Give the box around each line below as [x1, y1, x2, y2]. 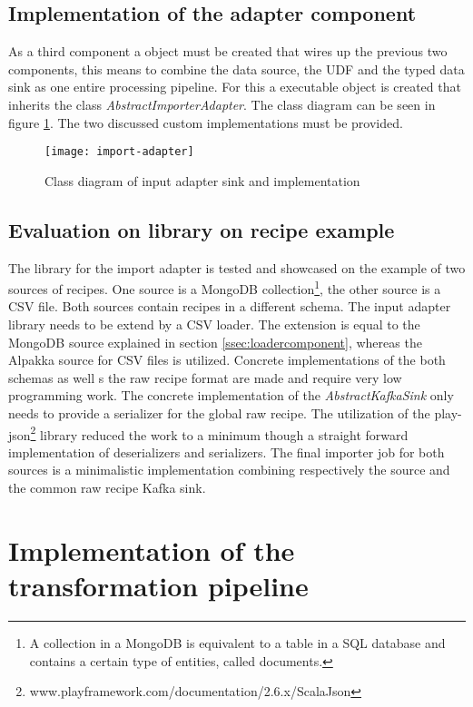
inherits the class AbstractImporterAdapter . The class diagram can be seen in [8, 94, 436, 113]
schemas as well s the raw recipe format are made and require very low [8, 368, 402, 387]
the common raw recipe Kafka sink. [8, 478, 206, 497]
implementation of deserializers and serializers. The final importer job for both [8, 442, 445, 461]
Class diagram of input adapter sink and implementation [44, 171, 360, 190]
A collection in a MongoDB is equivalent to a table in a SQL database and [29, 633, 446, 652]
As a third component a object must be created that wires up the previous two [8, 42, 448, 61]
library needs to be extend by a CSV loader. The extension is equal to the [8, 315, 420, 334]
